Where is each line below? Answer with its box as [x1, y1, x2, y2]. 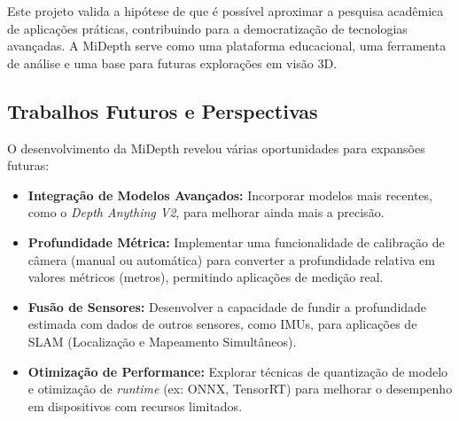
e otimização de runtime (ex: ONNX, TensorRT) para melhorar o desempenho [27, 379, 453, 398]
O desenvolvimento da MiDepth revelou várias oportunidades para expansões [7, 138, 425, 157]
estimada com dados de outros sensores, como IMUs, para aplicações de [27, 315, 417, 333]
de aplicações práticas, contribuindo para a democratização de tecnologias [7, 19, 408, 37]
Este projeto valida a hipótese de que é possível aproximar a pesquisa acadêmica [7, 2, 444, 19]
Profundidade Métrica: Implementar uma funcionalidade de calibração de [27, 232, 445, 251]
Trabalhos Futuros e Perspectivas [7, 97, 318, 124]
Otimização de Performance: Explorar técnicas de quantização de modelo [27, 362, 448, 380]
